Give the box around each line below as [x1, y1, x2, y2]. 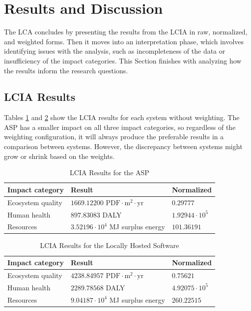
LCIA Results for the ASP [70, 167, 149, 178]
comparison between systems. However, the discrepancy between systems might [4, 141, 243, 152]
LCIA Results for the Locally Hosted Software [40, 240, 179, 250]
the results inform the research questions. [4, 65, 128, 75]
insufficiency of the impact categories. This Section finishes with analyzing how [4, 55, 242, 65]
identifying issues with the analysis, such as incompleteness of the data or [4, 46, 225, 56]
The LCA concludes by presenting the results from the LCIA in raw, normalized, [4, 27, 248, 37]
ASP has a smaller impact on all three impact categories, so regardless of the [4, 122, 236, 132]
